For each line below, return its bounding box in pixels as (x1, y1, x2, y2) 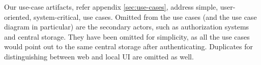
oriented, (4, 11, 32, 22)
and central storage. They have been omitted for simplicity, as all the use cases (4, 31, 250, 42)
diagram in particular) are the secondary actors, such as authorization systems (4, 21, 249, 32)
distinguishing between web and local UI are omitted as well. (4, 51, 194, 61)
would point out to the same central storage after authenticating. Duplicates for (4, 41, 253, 52)
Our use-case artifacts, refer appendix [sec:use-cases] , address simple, (4, 2, 218, 12)
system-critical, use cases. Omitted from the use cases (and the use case (33, 11, 257, 22)
